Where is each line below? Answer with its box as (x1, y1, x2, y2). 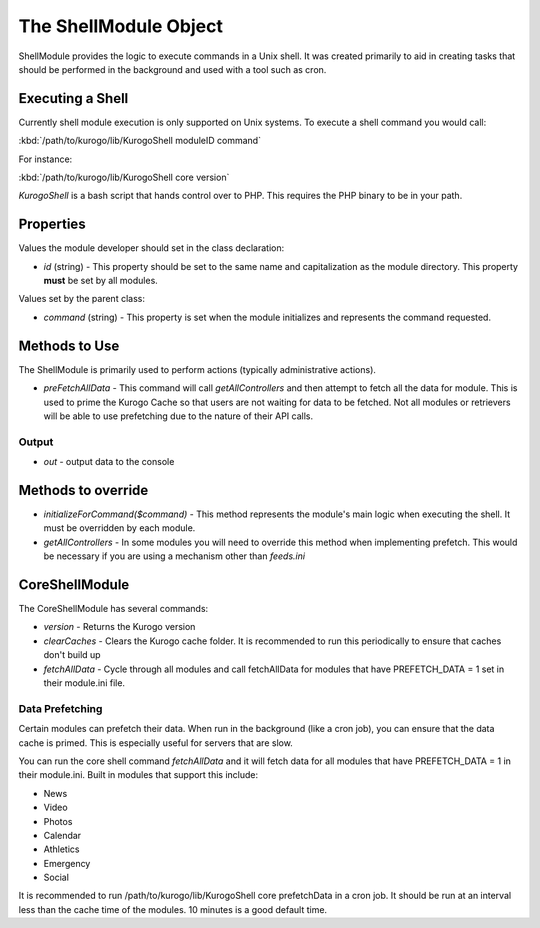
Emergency (43, 857, 91, 869)
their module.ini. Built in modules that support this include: (18, 769, 259, 781)
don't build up (43, 649, 101, 661)
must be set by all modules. (43, 275, 159, 287)
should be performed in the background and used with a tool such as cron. (18, 63, 327, 75)
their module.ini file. (43, 677, 125, 689)
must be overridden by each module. (43, 522, 196, 534)
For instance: (18, 153, 73, 165)
